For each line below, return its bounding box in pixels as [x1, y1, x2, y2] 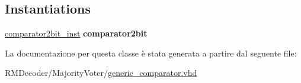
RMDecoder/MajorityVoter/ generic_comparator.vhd [5, 67, 197, 79]
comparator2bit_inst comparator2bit [5, 27, 148, 39]
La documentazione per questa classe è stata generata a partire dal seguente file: [5, 47, 297, 59]
